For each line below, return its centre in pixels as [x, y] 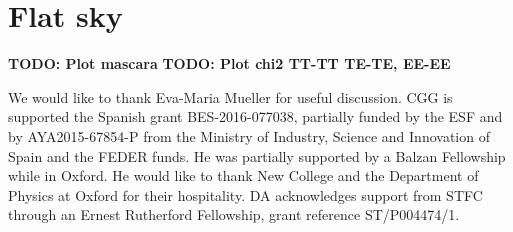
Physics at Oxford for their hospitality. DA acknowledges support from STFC [245, 194]
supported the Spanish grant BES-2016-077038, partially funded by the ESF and [255, 116]
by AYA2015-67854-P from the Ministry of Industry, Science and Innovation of [249, 135]
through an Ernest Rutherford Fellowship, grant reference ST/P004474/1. [234, 214]
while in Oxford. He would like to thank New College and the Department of [243, 175]
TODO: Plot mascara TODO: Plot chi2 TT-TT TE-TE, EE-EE [229, 63]
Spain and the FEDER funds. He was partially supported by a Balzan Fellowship [257, 155]
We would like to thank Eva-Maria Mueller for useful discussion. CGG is [230, 96]
